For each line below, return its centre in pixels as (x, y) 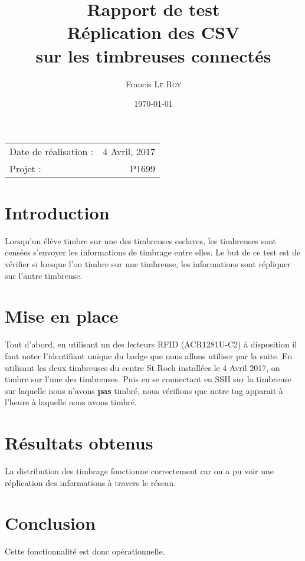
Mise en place (62, 316)
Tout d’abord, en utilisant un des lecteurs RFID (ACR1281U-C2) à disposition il (151, 344)
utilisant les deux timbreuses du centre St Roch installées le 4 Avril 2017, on (142, 367)
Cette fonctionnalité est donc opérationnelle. (85, 551)
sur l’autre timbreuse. (44, 275)
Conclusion (50, 523)
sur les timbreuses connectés (153, 55)
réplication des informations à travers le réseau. (90, 482)
